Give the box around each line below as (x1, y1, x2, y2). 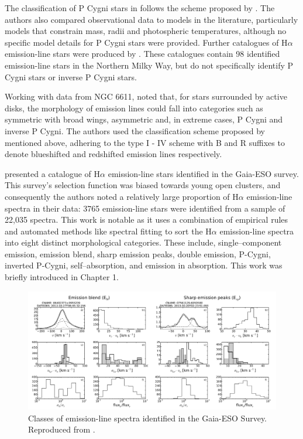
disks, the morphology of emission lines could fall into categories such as (5, 101, 263, 114)
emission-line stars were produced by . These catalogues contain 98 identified (5, 47, 280, 60)
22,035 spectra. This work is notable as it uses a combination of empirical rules (5, 213, 288, 226)
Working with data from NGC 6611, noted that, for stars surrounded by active (5, 90, 287, 103)
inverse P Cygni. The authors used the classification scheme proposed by (5, 124, 265, 137)
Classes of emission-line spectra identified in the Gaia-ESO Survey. (28, 411, 267, 424)
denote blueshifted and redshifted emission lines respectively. (5, 148, 222, 160)
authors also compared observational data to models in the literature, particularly (5, 13, 298, 25)
